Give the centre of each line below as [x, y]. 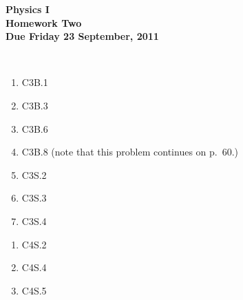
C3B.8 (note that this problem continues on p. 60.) [130, 152]
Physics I [28, 9]
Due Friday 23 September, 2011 [82, 36]
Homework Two [44, 22]
